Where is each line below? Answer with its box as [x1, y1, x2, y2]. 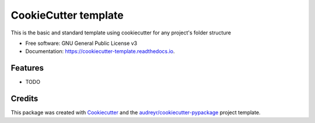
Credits [10, 94, 38, 104]
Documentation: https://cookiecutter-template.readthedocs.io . [25, 48, 175, 55]
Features [10, 63, 44, 73]
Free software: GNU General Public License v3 [25, 40, 138, 47]
